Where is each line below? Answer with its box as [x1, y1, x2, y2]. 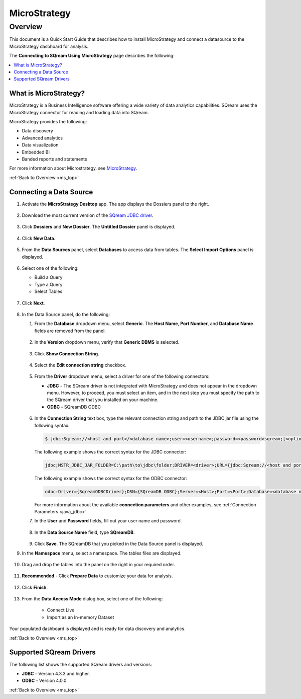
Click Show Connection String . [34, 350, 100, 357]
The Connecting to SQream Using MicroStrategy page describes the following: [9, 53, 175, 59]
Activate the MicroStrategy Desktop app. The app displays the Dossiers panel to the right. [22, 201, 209, 207]
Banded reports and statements [22, 156, 87, 162]
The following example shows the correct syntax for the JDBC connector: [34, 448, 187, 455]
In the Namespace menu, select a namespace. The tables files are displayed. [22, 550, 182, 556]
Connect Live [47, 607, 75, 613]
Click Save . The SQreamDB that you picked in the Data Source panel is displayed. [34, 541, 203, 547]
